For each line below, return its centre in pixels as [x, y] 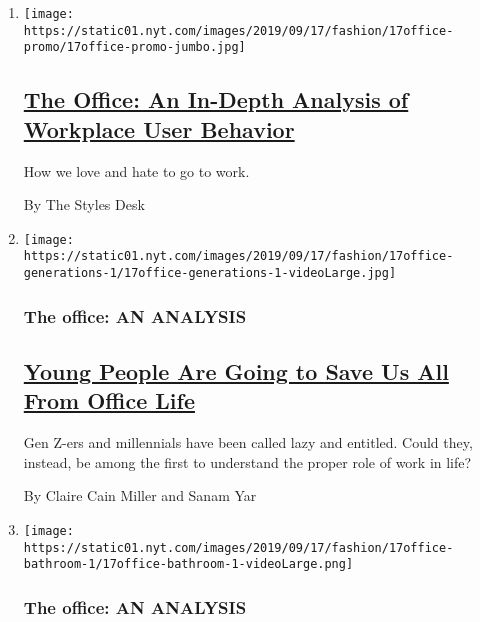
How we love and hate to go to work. [136, 170]
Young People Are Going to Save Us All [236, 370]
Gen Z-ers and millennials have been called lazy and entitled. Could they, [248, 442]
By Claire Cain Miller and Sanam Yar [140, 495]
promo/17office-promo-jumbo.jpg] [134, 47]
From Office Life [109, 400]
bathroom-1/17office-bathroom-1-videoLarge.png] [188, 564]
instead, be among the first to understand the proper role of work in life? [247, 461]
